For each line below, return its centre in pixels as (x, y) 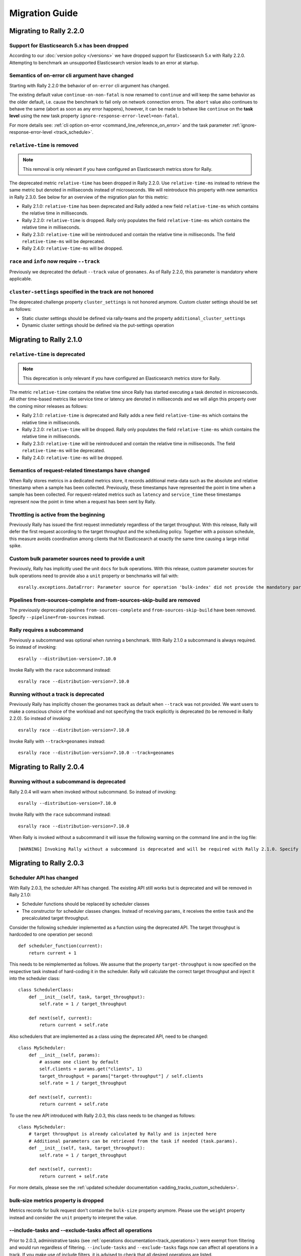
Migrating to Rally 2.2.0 (47, 31)
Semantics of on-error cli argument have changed (71, 75)
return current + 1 (52, 953)
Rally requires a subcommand (46, 630)
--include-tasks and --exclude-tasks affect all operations (81, 1230)
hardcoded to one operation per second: (51, 934)
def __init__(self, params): (64, 1055)
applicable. (21, 278)
